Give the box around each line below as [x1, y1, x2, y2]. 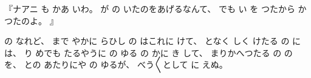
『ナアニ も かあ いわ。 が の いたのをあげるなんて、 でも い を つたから [4, 2, 295, 15]
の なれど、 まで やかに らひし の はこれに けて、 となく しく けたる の [4, 34, 290, 47]
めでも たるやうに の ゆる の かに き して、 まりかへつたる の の [35, 46, 293, 59]
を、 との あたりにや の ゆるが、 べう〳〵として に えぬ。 [4, 58, 228, 71]
